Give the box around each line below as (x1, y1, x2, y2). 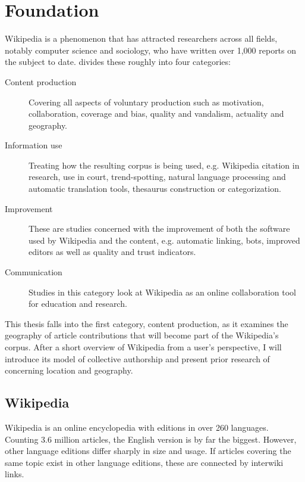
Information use (5, 139, 62, 151)
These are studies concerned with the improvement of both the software (29, 222, 290, 235)
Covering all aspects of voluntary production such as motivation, (29, 95, 264, 108)
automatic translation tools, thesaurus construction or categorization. (29, 182, 281, 195)
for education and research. (29, 297, 127, 310)
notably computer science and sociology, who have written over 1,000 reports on (5, 43, 297, 56)
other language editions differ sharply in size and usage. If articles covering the (5, 444, 291, 457)
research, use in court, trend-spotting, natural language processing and (29, 170, 286, 183)
